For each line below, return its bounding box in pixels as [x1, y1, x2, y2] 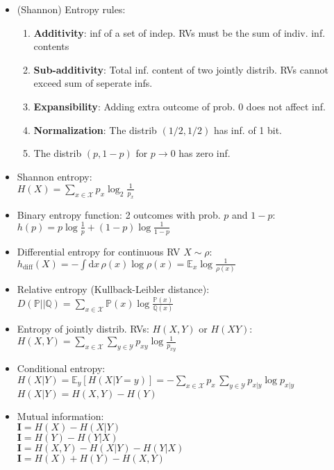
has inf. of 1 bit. [213, 122, 283, 137]
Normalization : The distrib [33, 122, 157, 137]
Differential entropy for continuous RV [17, 244, 181, 258]
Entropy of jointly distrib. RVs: [17, 321, 149, 336]
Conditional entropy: [17, 361, 106, 376]
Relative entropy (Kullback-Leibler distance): [17, 282, 210, 296]
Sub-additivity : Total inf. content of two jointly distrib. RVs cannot [33, 62, 328, 76]
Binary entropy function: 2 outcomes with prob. [17, 207, 221, 221]
